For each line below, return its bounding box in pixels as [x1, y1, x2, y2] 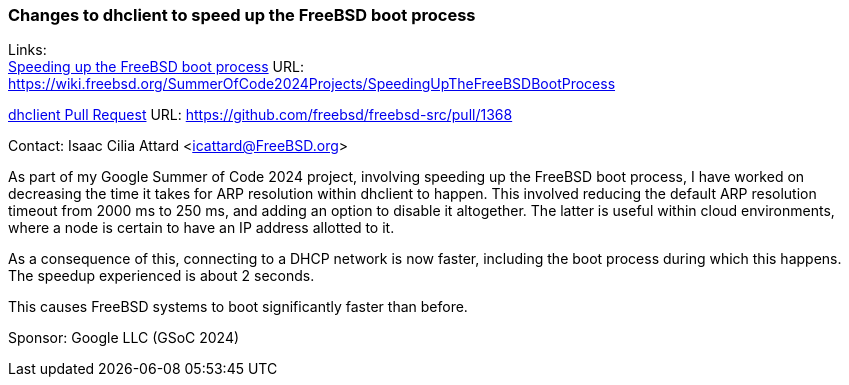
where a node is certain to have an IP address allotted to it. [8, 219, 395, 237]
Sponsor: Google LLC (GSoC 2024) [8, 329, 240, 347]
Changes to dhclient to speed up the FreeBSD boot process [8, 5, 476, 25]
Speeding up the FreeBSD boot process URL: [8, 58, 304, 76]
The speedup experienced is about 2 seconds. [8, 267, 315, 285]
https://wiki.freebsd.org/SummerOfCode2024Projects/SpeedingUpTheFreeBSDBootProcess [8, 75, 616, 93]
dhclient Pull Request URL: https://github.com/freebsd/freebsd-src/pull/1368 [8, 106, 513, 124]
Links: [8, 41, 47, 59]
